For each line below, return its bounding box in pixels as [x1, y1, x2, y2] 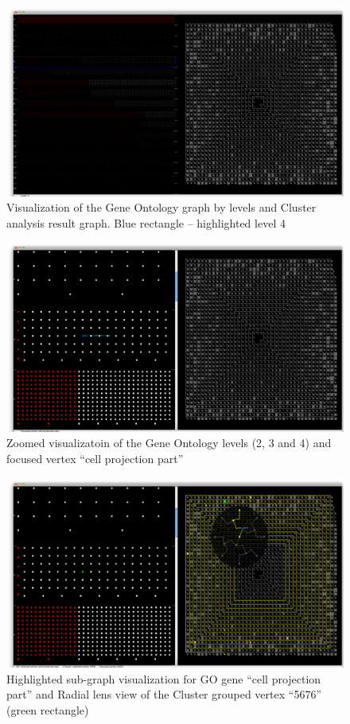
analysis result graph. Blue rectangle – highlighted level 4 [6, 214, 286, 231]
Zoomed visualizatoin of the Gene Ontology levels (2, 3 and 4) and [6, 434, 332, 451]
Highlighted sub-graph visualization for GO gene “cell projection [6, 670, 321, 687]
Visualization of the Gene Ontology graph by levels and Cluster [6, 199, 317, 216]
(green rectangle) [6, 701, 89, 718]
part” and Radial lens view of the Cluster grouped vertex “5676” [6, 686, 322, 703]
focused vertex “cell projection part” [6, 450, 184, 466]
